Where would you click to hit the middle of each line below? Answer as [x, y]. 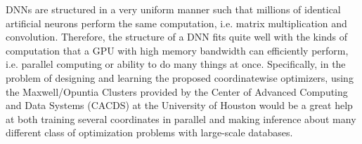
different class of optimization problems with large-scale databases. [149, 132]
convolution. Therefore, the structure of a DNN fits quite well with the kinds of [176, 37]
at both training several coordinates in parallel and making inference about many [181, 118]
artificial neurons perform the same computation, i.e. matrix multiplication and [176, 23]
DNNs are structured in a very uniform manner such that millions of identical [173, 9]
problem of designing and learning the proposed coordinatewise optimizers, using [180, 77]
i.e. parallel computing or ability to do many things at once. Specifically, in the [176, 64]
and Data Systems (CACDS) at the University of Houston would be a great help [179, 105]
